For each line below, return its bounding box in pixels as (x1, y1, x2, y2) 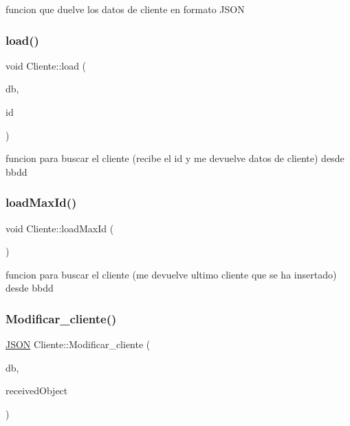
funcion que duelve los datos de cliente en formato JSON (6, 2, 245, 16)
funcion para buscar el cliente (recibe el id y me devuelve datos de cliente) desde (6, 151, 344, 165)
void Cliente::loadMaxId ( (6, 221, 114, 235)
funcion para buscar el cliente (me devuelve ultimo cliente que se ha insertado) (6, 267, 337, 281)
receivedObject (6, 383, 68, 398)
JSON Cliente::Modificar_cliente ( (6, 337, 151, 352)
